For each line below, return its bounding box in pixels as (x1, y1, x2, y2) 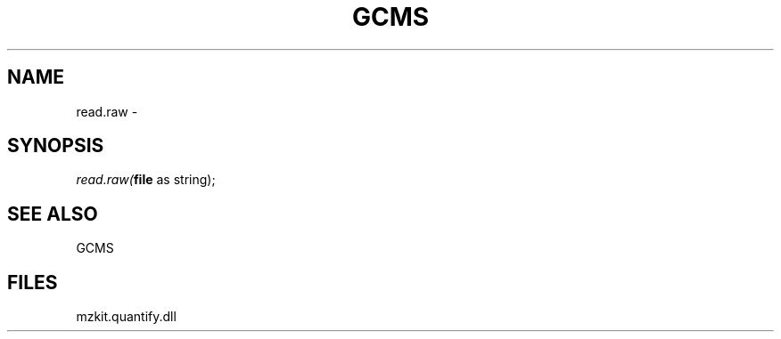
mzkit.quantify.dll (76, 309, 177, 325)
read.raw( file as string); (76, 172, 216, 188)
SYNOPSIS (7, 134, 104, 157)
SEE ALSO (7, 202, 98, 225)
